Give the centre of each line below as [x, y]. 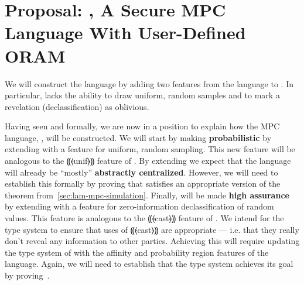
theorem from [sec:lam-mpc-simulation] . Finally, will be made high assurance [147, 195]
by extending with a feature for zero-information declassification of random [139, 206]
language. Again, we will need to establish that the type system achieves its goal [149, 264]
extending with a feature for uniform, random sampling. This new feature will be [150, 149]
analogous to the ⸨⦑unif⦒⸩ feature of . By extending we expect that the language [148, 161]
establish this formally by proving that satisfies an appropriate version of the [143, 183]
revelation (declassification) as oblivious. [77, 106]
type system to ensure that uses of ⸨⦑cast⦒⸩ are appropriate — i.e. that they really [152, 229]
